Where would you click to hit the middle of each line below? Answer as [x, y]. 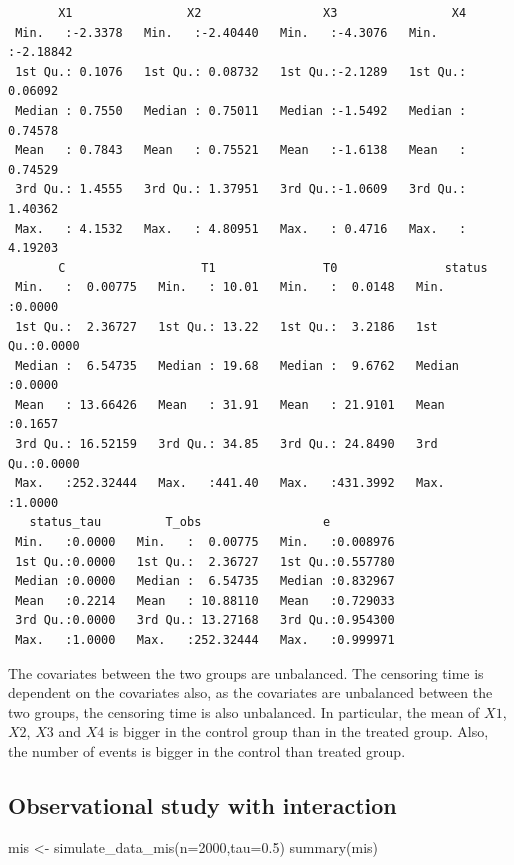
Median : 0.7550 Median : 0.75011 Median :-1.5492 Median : [241, 110]
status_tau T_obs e [180, 522]
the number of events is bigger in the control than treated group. [207, 750]
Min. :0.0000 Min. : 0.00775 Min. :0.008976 [205, 542]
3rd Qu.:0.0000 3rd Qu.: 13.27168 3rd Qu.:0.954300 [205, 620]
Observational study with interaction [202, 804]
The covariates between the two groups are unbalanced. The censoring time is [246, 672]
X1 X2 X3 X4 [262, 13]
